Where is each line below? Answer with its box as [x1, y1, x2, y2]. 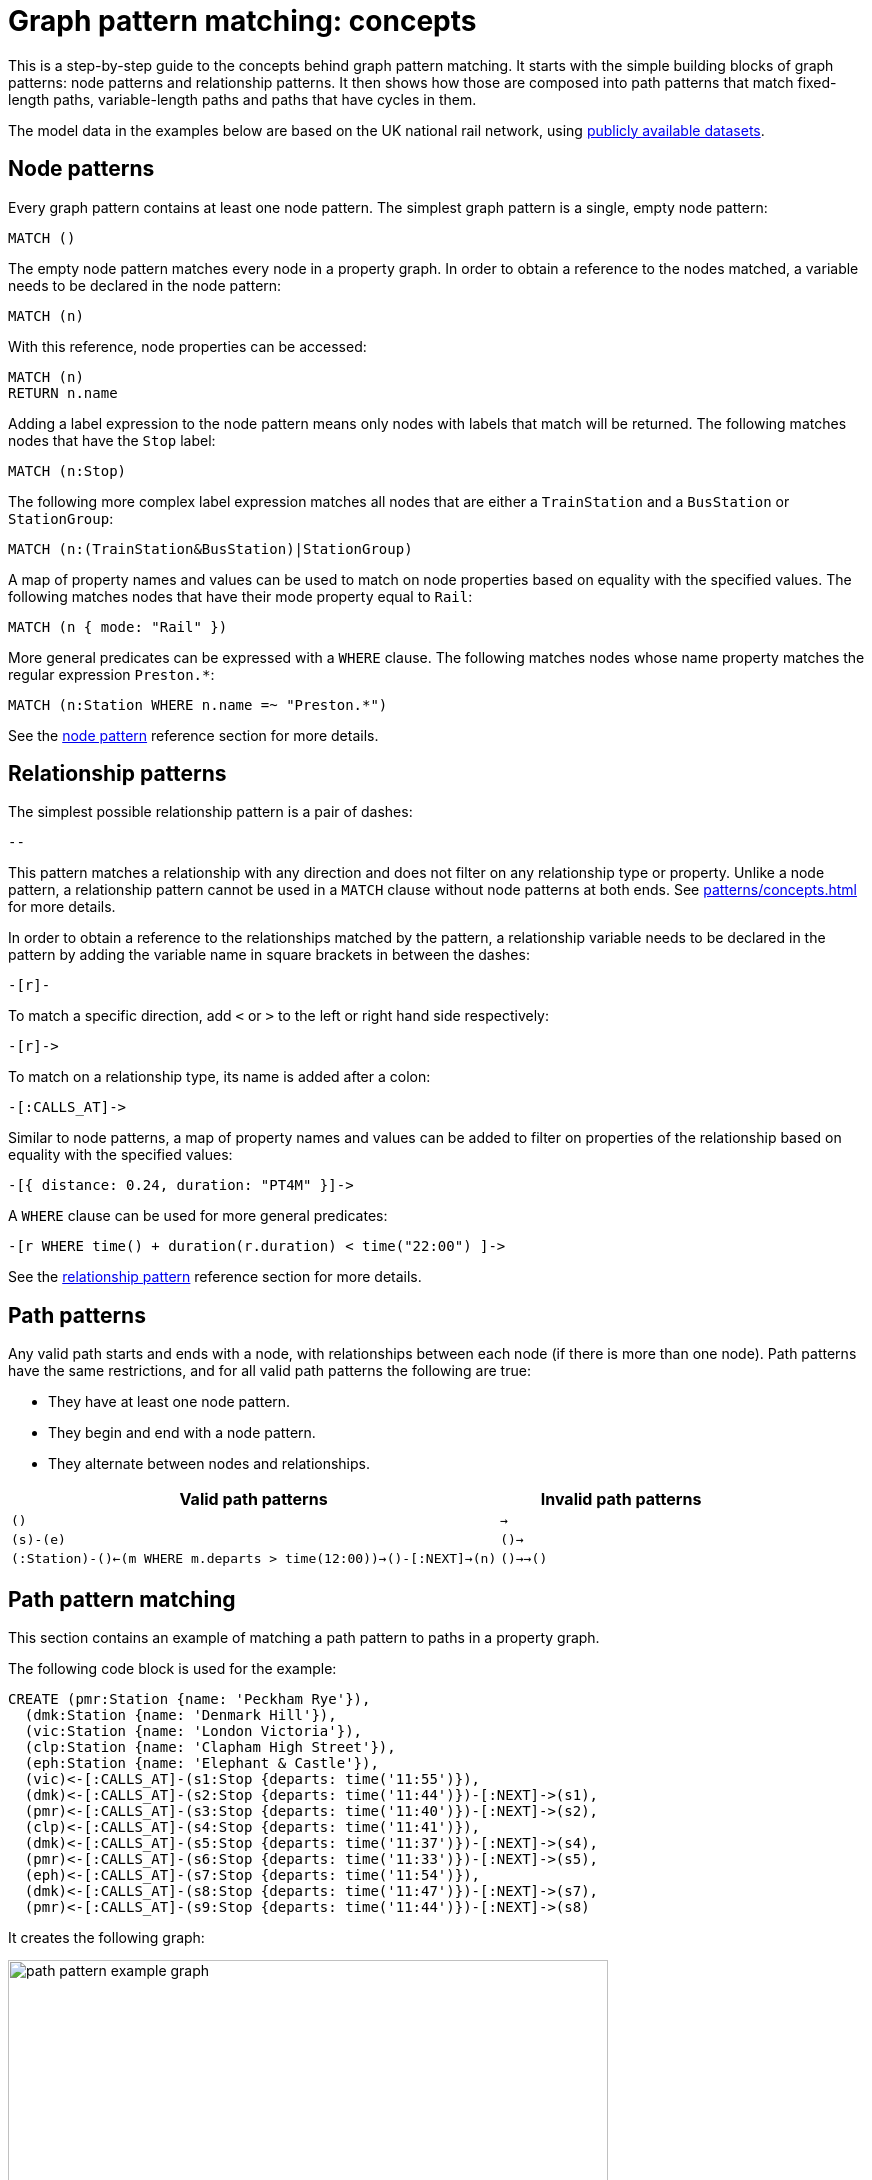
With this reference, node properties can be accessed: [8, 337, 367, 355]
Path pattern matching [8, 1586, 236, 1612]
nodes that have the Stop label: [8, 431, 216, 449]
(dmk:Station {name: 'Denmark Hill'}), [24, 1707, 337, 1724]
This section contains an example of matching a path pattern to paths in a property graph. [8, 1629, 600, 1647]
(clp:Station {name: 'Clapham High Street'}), [24, 1739, 396, 1756]
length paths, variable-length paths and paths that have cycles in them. [8, 90, 477, 108]
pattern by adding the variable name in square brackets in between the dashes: [8, 946, 530, 964]
